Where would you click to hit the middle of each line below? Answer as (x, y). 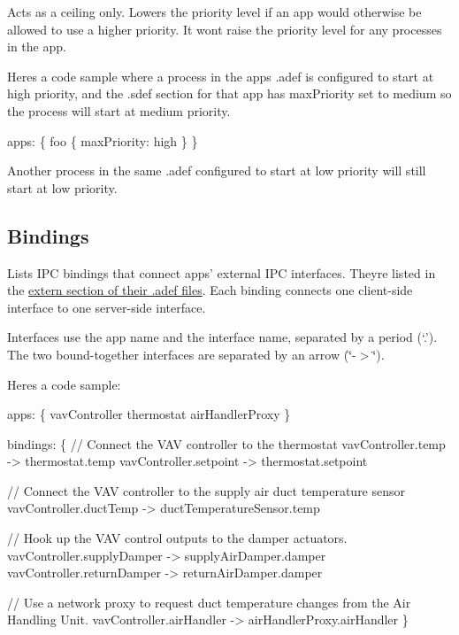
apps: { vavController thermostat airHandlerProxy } (149, 414)
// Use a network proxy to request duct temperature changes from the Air (209, 602)
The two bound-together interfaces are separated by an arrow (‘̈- (182, 354)
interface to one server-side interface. (107, 307)
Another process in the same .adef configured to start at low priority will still (217, 170)
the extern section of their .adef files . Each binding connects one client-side (210, 290)
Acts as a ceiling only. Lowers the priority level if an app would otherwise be (214, 12)
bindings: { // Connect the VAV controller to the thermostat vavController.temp (226, 443)
